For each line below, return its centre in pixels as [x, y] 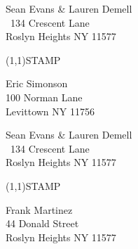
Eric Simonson [37, 83]
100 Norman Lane [44, 97]
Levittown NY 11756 [50, 111]
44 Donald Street [42, 223]
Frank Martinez [39, 209]
